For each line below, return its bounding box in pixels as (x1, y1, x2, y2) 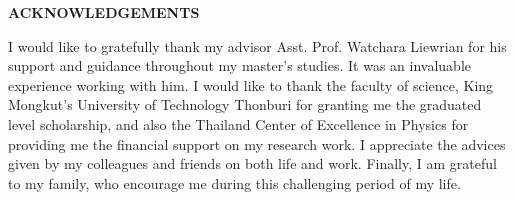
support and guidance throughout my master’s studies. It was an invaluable (8, 55, 471, 76)
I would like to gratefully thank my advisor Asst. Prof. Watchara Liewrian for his (8, 35, 507, 56)
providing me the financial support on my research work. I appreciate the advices (8, 133, 506, 154)
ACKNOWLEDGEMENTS (8, 2, 200, 22)
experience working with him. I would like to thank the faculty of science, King (8, 74, 494, 95)
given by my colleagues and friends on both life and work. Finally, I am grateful (8, 153, 497, 174)
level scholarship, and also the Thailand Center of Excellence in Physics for (8, 113, 469, 134)
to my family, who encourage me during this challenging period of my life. (8, 172, 461, 193)
